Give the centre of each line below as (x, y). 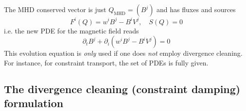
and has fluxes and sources (196, 9)
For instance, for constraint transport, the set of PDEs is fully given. (106, 62)
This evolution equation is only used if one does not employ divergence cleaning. (123, 53)
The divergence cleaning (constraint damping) (122, 88)
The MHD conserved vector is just (55, 9)
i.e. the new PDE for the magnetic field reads (71, 30)
